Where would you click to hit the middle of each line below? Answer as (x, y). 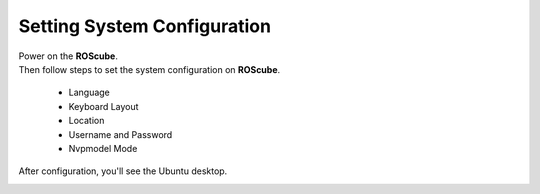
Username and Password (120, 134)
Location (86, 121)
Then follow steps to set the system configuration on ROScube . (149, 69)
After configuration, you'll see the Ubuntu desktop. (123, 171)
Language (89, 92)
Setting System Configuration (145, 26)
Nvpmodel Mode (103, 148)
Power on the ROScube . (68, 56)
